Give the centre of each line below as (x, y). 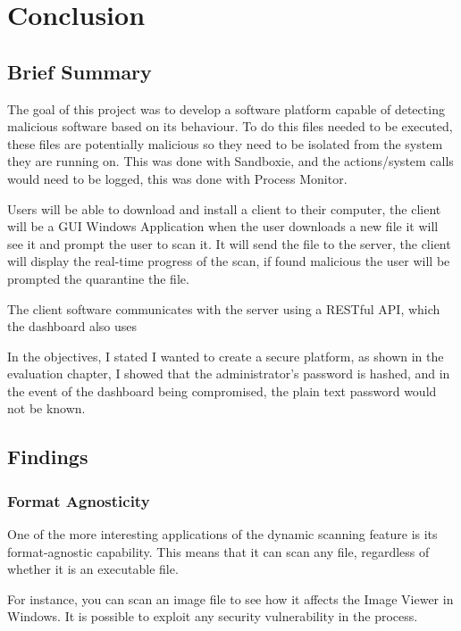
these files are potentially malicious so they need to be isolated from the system (225, 143)
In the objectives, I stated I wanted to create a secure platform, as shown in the (226, 356)
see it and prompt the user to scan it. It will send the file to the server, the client (229, 243)
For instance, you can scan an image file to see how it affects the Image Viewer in (230, 598)
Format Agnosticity (79, 500)
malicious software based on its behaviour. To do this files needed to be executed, (230, 126)
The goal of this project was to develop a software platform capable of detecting (226, 108)
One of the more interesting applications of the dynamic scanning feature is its (222, 534)
